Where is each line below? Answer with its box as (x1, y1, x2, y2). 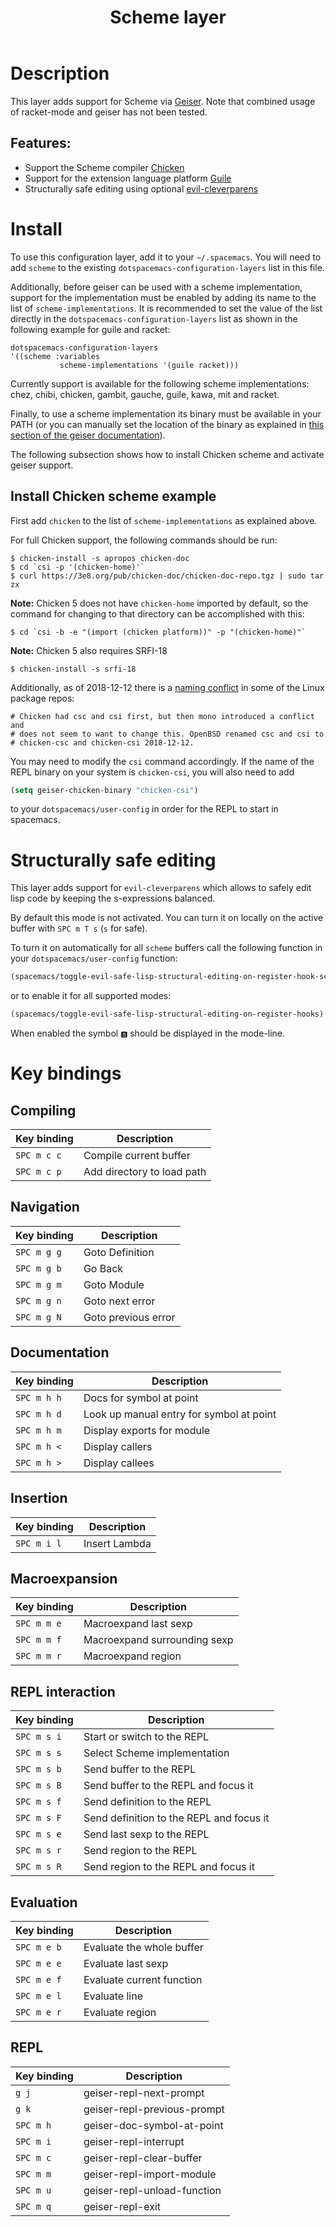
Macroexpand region (83, 1649, 182, 1663)
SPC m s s (15, 1747, 62, 1759)
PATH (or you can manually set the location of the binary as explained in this (10, 418, 325, 430)
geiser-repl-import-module (83, 2167, 217, 2181)
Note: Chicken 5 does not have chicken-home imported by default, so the (10, 597, 309, 609)
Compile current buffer (83, 1149, 191, 1163)
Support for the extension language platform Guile (24, 172, 232, 184)
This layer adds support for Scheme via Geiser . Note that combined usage (10, 95, 316, 107)
